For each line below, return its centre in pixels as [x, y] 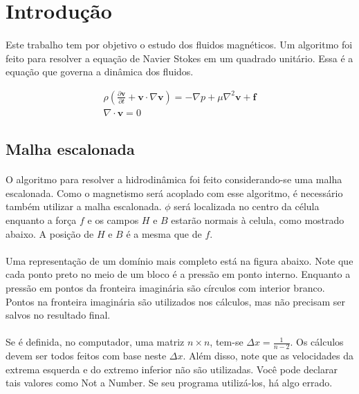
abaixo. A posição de [50, 233]
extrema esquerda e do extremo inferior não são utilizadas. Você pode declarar [172, 369]
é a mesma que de [164, 233]
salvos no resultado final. [58, 315]
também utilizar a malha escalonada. [84, 206]
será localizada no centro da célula [247, 206]
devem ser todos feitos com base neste [86, 356]
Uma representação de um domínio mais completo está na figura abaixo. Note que [179, 260]
